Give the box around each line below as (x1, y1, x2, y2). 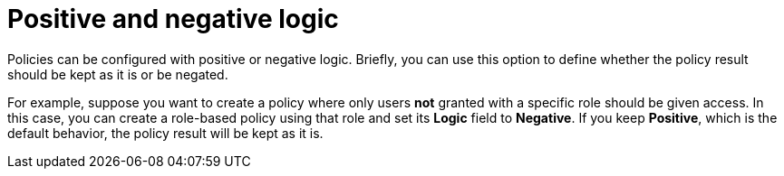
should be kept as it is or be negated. (7, 66, 228, 82)
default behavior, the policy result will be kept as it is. (7, 125, 324, 141)
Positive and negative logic (7, 4, 339, 34)
